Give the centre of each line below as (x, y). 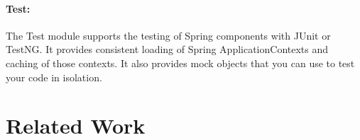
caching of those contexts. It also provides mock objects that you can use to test (180, 63)
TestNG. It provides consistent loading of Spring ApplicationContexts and (167, 49)
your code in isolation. (54, 77)
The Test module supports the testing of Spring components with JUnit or (168, 35)
